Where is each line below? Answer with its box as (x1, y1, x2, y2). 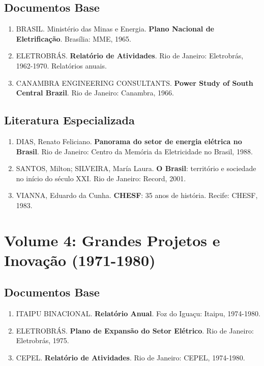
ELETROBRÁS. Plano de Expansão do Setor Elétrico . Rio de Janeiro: (16, 325, 254, 336)
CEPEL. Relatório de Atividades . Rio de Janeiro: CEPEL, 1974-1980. (16, 352, 245, 363)
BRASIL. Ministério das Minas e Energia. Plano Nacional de (16, 23, 214, 34)
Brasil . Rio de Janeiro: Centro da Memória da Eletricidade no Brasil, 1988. (16, 146, 253, 156)
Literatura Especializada (4, 112, 135, 128)
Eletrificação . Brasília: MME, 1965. (16, 33, 131, 44)
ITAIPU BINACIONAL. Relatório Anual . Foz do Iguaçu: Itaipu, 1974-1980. (16, 308, 260, 319)
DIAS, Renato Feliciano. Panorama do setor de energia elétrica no (16, 136, 242, 146)
